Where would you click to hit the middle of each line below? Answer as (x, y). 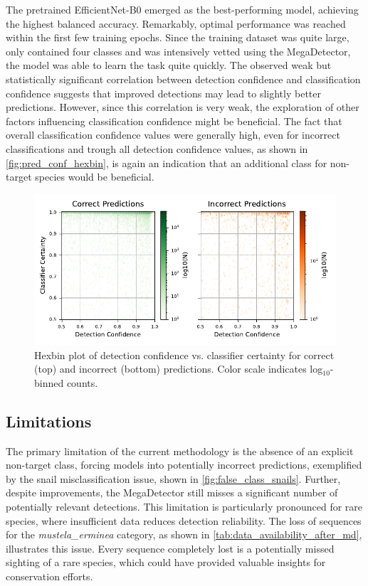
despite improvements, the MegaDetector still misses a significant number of (172, 492)
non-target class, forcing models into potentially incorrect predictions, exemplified (184, 465)
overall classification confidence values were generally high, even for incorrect (173, 135)
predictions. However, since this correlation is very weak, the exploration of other (183, 107)
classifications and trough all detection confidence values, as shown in (157, 148)
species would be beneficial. (95, 177)
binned (49, 382)
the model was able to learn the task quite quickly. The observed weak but (169, 65)
